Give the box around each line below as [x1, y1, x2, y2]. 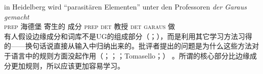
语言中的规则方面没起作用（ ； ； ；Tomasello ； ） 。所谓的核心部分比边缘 [11, 50, 250, 60]
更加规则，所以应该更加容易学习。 [11, 60, 124, 70]
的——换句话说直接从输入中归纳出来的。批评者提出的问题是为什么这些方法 [4, 40, 252, 51]
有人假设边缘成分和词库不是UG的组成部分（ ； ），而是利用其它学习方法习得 [4, 30, 252, 41]
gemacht [4, 11, 29, 21]
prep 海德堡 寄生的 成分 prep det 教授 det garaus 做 [4, 21, 175, 31]
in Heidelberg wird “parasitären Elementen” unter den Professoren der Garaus [4, 1, 247, 11]
